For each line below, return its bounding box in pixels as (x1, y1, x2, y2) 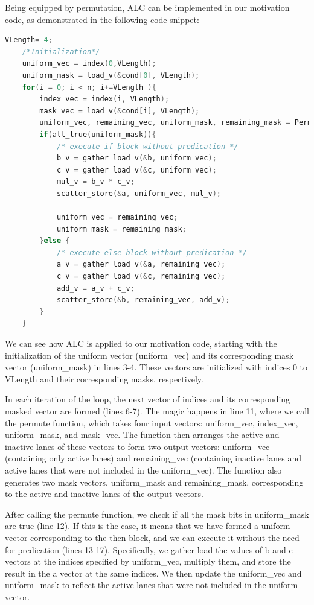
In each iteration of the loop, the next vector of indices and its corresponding (5, 393, 290, 405)
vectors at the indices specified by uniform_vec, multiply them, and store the (5, 555, 291, 568)
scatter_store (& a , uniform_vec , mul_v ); (56, 189, 222, 198)
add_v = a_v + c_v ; (56, 283, 135, 293)
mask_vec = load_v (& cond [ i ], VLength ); (39, 106, 200, 115)
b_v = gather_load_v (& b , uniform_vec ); (56, 154, 217, 163)
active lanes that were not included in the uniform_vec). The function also (5, 463, 282, 476)
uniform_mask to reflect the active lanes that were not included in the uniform (5, 578, 298, 591)
